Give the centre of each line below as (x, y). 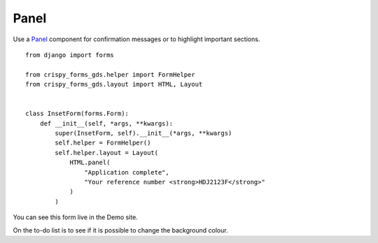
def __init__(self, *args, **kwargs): (106, 123)
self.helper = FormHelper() (103, 143)
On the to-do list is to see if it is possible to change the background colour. (120, 230)
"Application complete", (127, 172)
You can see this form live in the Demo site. (75, 217)
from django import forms (70, 55)
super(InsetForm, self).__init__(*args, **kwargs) (143, 133)
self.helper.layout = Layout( (107, 153)
